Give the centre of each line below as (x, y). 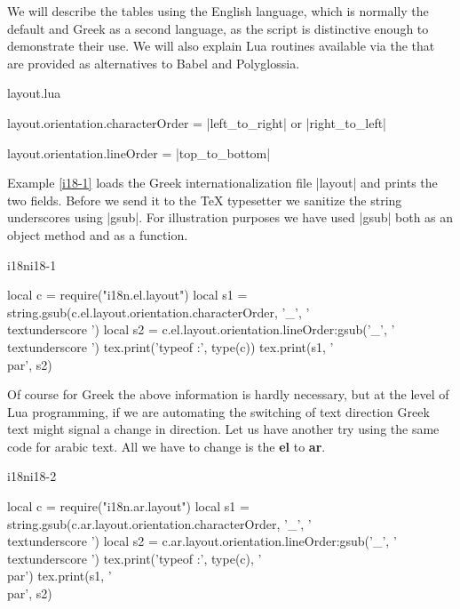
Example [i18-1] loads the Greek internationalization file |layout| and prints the (222, 183)
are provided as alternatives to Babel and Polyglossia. (154, 63)
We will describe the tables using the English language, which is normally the (218, 11)
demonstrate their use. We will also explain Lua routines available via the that (221, 46)
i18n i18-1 (32, 264)
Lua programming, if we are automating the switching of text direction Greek (218, 411)
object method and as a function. (98, 234)
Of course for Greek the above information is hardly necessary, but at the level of (228, 394)
